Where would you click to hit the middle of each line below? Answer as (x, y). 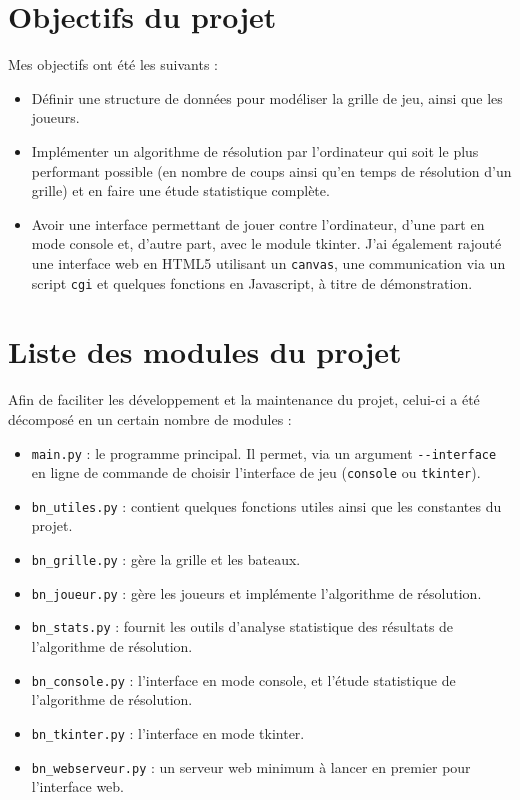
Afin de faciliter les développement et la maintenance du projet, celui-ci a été (244, 399)
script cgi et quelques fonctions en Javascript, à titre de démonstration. (252, 282)
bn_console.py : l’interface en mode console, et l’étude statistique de (243, 679)
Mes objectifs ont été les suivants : (113, 64)
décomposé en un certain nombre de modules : (150, 418)
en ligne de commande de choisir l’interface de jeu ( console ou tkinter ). (256, 472)
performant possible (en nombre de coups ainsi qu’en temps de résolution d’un (271, 170)
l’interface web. (78, 786)
